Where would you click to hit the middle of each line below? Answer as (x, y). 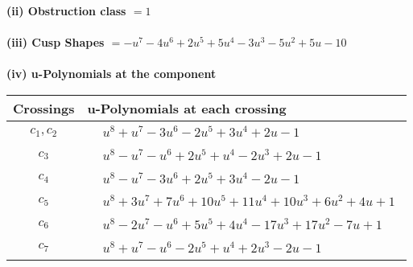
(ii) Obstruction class (66, 10)
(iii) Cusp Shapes (56, 42)
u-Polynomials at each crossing (187, 108)
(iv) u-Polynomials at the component (112, 74)
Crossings (44, 108)
